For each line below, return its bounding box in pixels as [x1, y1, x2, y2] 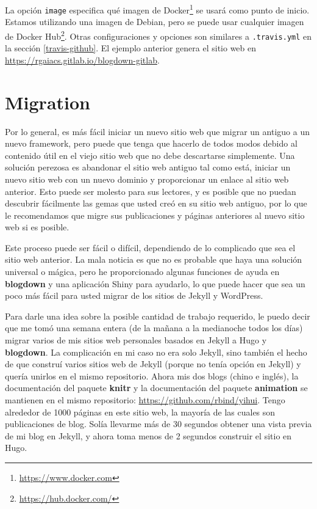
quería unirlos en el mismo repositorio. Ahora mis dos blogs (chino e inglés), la [5, 369, 299, 382]
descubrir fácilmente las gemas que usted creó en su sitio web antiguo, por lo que [5, 197, 307, 210]
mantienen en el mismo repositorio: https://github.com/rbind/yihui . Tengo [5, 394, 285, 406]
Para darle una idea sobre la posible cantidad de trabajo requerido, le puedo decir [5, 309, 310, 322]
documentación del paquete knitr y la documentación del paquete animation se [5, 381, 308, 394]
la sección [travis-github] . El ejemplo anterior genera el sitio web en [5, 42, 257, 54]
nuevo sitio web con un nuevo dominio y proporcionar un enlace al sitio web [5, 172, 289, 185]
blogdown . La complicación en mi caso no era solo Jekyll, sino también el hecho [5, 345, 307, 358]
